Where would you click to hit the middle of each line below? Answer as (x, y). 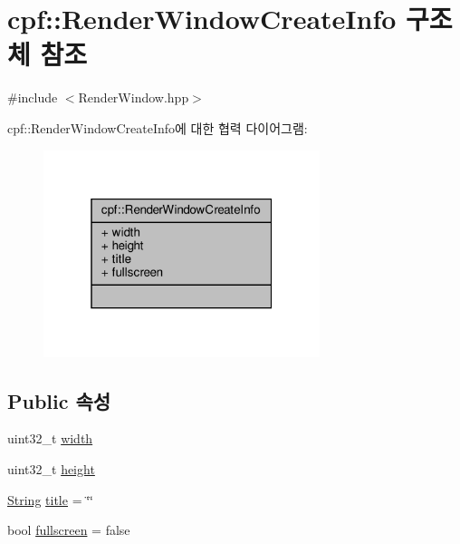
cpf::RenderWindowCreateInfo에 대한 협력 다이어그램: (158, 127)
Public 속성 (59, 400)
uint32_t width (50, 438)
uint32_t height (51, 468)
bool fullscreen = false (69, 530)
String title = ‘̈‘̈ (50, 499)
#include (33, 97)
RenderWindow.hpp (134, 97)
